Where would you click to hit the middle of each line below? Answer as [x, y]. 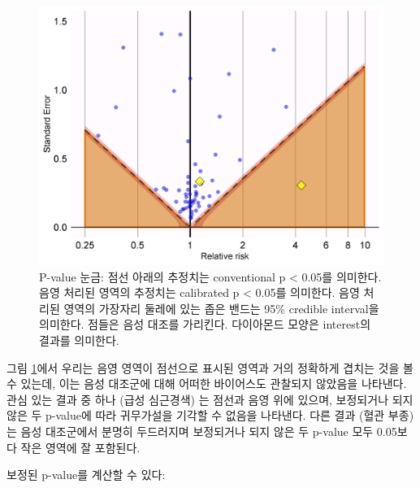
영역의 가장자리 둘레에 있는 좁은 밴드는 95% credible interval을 [221, 308]
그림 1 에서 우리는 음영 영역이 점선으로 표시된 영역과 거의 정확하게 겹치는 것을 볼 [210, 367]
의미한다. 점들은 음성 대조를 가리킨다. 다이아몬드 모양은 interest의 [205, 324]
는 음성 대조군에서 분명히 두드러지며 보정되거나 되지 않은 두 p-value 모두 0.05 [202, 431]
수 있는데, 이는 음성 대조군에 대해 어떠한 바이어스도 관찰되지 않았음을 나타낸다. [207, 383]
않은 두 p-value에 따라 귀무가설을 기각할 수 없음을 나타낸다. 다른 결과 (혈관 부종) [210, 415]
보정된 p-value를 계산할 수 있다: [86, 475]
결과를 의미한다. [79, 340]
